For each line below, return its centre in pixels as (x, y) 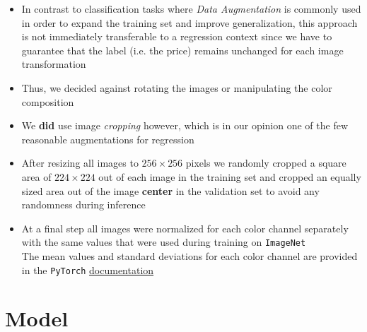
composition (48, 101)
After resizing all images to (80, 163)
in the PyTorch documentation (88, 269)
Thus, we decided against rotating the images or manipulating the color (177, 87)
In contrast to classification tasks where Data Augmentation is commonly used (191, 8)
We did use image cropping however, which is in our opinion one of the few (185, 125)
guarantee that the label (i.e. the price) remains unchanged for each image (182, 50)
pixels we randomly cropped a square (266, 163)
